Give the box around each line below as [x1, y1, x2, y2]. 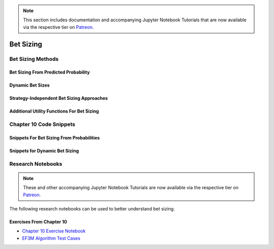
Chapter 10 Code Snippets [9, 121, 76, 128]
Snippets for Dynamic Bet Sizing [9, 148, 79, 154]
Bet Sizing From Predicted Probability [9, 69, 90, 76]
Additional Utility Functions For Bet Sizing [9, 108, 99, 114]
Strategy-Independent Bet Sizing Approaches [9, 95, 108, 101]
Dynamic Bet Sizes [9, 82, 50, 88]
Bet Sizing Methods [9, 55, 59, 62]
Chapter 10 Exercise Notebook [22, 228, 86, 234]
